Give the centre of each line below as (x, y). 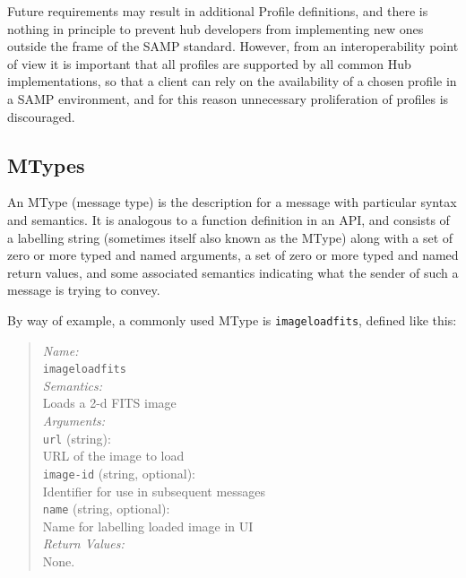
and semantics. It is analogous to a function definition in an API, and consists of (229, 219)
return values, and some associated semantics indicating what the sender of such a (233, 272)
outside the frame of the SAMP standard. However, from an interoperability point (233, 46)
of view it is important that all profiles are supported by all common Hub (209, 63)
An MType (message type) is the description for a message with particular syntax (232, 202)
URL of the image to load (113, 456)
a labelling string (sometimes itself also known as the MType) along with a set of (230, 237)
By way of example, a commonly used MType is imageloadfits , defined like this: (232, 319)
